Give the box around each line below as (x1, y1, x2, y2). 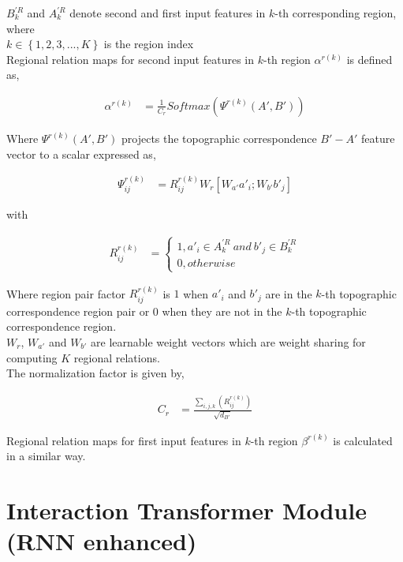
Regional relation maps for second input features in (6, 51, 255, 67)
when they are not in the (162, 302, 282, 319)
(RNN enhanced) (6, 525, 197, 557)
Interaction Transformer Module (6, 494, 367, 526)
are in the (265, 285, 312, 302)
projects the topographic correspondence (121, 130, 317, 146)
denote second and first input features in (69, 5, 266, 21)
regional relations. (73, 349, 160, 365)
